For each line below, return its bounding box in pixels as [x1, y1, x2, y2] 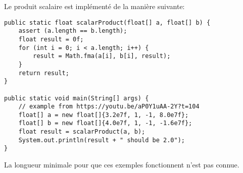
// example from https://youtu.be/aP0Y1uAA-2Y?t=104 [18, 103, 200, 110]
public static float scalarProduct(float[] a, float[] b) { [4, 19, 211, 26]
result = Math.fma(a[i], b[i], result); [33, 52, 171, 60]
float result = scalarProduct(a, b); [18, 128, 145, 136]
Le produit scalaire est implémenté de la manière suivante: [4, 1, 185, 11]
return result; [18, 69, 69, 77]
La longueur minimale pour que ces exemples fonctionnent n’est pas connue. [4, 159, 239, 170]
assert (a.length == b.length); [18, 27, 127, 35]
